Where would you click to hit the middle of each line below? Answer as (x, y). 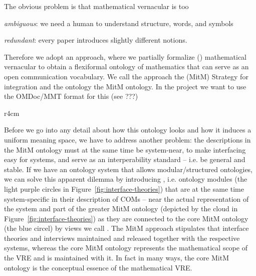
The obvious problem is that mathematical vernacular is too (96, 6)
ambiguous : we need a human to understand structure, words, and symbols (119, 23)
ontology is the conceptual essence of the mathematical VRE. (98, 267)
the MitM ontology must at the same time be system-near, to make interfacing (125, 149)
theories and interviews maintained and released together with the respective (122, 238)
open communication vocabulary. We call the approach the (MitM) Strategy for (126, 76)
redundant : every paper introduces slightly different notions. (96, 40)
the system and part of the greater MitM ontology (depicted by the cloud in (121, 209)
